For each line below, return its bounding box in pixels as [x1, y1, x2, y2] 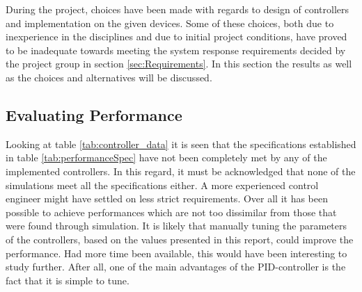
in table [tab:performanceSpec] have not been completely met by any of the [6, 150, 327, 165]
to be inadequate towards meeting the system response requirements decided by [6, 42, 346, 57]
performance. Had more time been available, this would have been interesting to [6, 245, 347, 260]
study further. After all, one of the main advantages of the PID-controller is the [6, 259, 346, 274]
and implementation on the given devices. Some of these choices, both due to [6, 15, 334, 30]
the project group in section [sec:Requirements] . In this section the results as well [6, 56, 352, 71]
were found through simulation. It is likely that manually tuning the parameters [6, 218, 347, 233]
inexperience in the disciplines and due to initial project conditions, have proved [6, 29, 347, 44]
